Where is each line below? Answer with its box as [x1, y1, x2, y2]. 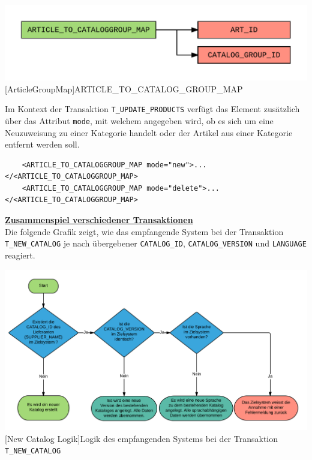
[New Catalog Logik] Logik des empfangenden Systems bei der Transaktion [5, 432, 278, 444]
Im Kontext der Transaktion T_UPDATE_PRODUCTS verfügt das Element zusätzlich [5, 103, 300, 115]
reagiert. [5, 248, 35, 261]
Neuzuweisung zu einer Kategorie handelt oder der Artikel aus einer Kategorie [5, 126, 293, 139]
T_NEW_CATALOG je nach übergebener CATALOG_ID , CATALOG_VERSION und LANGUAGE [5, 237, 307, 249]
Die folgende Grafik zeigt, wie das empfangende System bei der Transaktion [5, 225, 284, 237]
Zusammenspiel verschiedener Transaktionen [5, 214, 193, 226]
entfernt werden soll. [5, 138, 80, 151]
